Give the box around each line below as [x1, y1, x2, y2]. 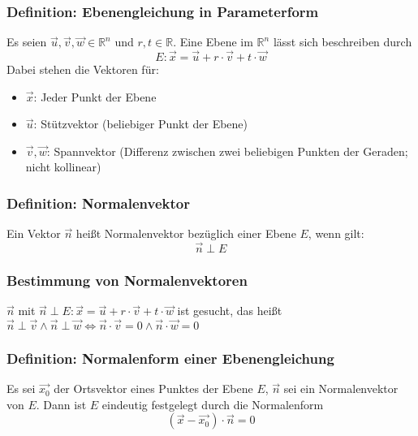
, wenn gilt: [308, 225, 364, 242]
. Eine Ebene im [173, 33, 253, 50]
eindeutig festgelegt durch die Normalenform [101, 395, 324, 412]
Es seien [6, 33, 47, 50]
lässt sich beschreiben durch [273, 33, 412, 50]
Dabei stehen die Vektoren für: [6, 61, 159, 78]
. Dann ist [36, 395, 87, 412]
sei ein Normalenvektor [283, 380, 399, 397]
